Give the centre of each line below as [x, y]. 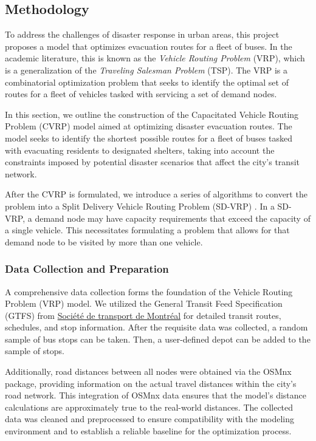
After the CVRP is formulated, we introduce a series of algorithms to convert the [156, 194]
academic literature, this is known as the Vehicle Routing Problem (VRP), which [155, 58]
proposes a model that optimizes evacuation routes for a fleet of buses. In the [149, 46]
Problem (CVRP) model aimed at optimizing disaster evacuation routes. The [149, 126]
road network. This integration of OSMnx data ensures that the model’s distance [156, 395]
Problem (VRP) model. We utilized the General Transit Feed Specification [144, 303]
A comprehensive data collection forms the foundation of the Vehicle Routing [149, 291]
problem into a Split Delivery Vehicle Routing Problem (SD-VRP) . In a [140, 206]
